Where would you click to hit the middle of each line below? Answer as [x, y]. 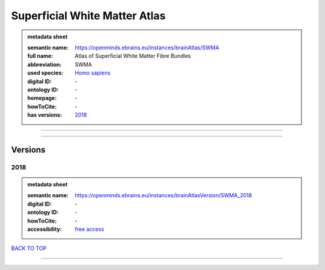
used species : [45, 73]
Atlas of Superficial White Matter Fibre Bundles [133, 56]
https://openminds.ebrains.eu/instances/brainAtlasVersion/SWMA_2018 [163, 195]
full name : [40, 56]
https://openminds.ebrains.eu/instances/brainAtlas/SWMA [147, 48]
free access [90, 229]
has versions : [45, 115]
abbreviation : [45, 64]
